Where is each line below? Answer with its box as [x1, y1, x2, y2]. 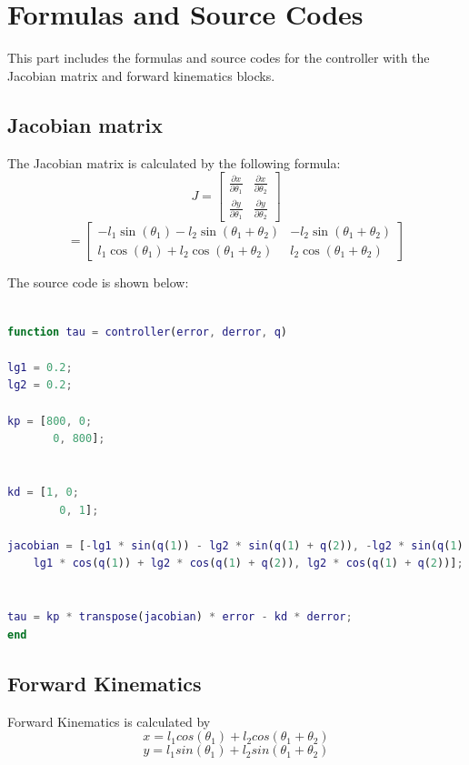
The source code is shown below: [7, 273, 189, 292]
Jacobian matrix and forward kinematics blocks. [7, 65, 275, 85]
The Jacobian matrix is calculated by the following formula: [7, 153, 341, 172]
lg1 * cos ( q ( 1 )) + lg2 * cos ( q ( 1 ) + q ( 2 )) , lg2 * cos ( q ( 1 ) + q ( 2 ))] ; [33, 557, 464, 570]
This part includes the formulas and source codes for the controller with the [7, 48, 430, 67]
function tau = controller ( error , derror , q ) [7, 325, 287, 338]
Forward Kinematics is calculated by [7, 711, 211, 730]
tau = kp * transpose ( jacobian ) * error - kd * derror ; [7, 610, 353, 624]
